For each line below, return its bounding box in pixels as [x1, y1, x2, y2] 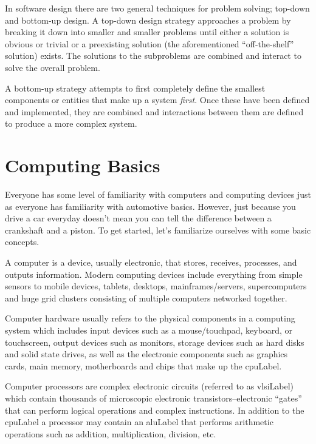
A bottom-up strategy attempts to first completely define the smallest [5, 81, 266, 94]
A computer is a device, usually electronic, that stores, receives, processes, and [5, 256, 297, 269]
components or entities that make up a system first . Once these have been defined [5, 93, 310, 106]
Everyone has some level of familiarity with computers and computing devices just [5, 188, 311, 201]
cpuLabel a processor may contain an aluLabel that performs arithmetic [5, 415, 273, 428]
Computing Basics [5, 153, 160, 178]
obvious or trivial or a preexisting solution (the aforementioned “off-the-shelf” [5, 37, 294, 50]
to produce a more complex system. [5, 117, 137, 130]
